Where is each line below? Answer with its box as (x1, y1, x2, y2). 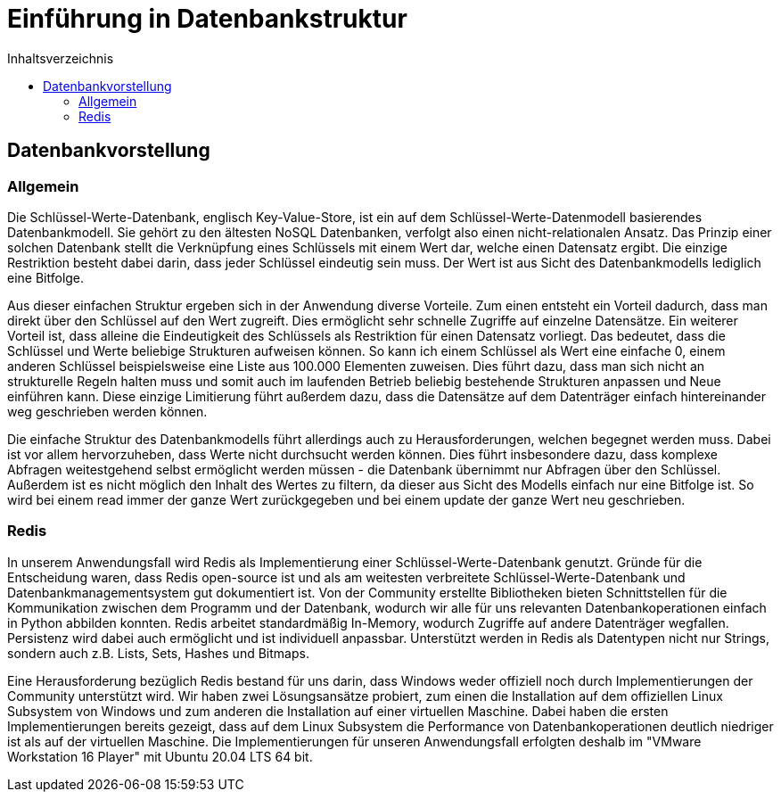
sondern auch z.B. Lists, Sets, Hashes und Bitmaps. (7, 645, 309, 661)
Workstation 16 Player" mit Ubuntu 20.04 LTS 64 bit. (7, 748, 313, 764)
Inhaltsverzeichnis (7, 50, 114, 66)
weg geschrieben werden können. (7, 403, 208, 419)
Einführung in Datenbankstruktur (7, 4, 407, 34)
